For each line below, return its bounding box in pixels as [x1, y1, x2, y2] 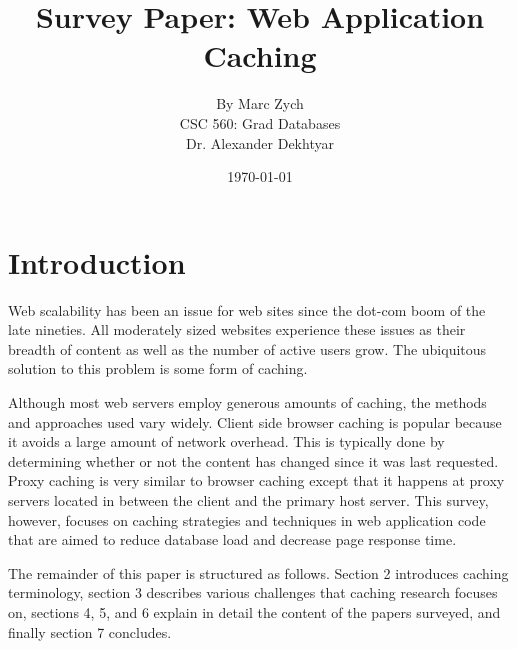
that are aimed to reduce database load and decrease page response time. [8, 529, 457, 550]
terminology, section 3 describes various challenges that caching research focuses [8, 582, 498, 603]
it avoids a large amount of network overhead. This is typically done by [8, 431, 445, 452]
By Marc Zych [216, 93, 304, 114]
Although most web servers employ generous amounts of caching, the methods [8, 392, 487, 412]
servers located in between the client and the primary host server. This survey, [8, 489, 489, 510]
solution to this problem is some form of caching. [8, 358, 308, 379]
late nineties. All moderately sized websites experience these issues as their [8, 319, 466, 340]
